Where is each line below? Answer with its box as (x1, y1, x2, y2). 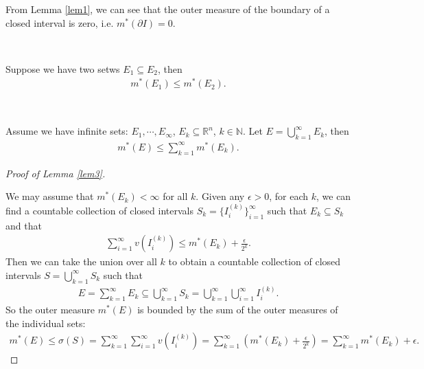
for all (163, 189, 188, 203)
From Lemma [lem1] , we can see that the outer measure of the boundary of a (5, 2, 330, 16)
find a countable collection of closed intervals (5, 203, 193, 217)
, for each (269, 189, 309, 203)
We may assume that (5, 189, 94, 203)
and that (5, 218, 42, 232)
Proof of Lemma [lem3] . (5, 166, 106, 180)
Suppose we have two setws (5, 61, 120, 76)
